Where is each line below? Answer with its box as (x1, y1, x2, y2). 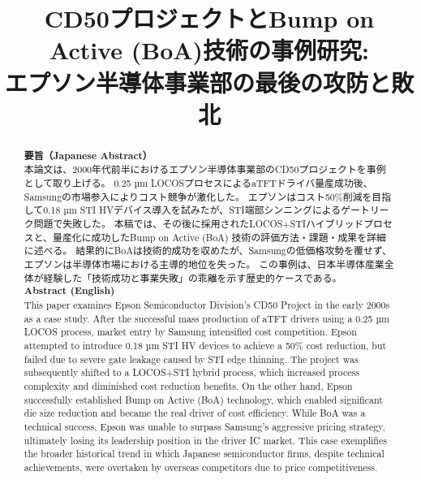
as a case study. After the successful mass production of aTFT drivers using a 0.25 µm (24, 311, 389, 325)
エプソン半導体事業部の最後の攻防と (5, 65, 392, 98)
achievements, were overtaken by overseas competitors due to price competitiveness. (24, 460, 378, 474)
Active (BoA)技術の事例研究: (49, 33, 370, 67)
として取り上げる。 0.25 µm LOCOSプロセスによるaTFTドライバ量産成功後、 (24, 176, 373, 190)
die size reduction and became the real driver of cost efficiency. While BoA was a (24, 406, 366, 420)
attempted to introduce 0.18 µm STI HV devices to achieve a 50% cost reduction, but (24, 338, 387, 352)
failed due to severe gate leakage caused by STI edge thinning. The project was (24, 352, 359, 365)
